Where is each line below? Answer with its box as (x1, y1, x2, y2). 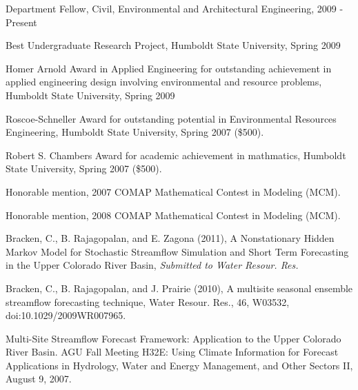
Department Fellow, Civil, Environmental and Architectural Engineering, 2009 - (6, 1, 344, 15)
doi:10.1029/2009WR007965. (6, 308, 126, 322)
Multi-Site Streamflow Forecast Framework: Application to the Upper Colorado (6, 331, 341, 345)
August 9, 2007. (6, 371, 72, 386)
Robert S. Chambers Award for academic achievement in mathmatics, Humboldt (6, 147, 346, 162)
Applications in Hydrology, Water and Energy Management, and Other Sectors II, (6, 358, 353, 372)
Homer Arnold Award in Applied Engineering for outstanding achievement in (6, 61, 332, 75)
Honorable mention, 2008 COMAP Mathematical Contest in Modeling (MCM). (6, 207, 341, 222)
